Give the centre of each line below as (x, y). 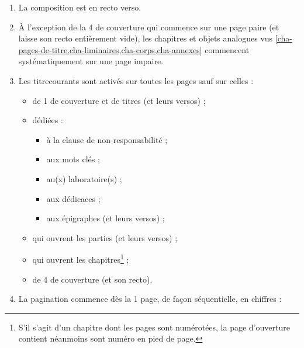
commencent (227, 49)
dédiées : (48, 120)
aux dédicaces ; (73, 198)
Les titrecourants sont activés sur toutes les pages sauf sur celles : (136, 80)
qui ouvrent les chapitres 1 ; (81, 258)
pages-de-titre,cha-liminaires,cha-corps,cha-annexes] (110, 49)
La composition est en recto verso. (80, 7)
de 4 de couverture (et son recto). (92, 279)
